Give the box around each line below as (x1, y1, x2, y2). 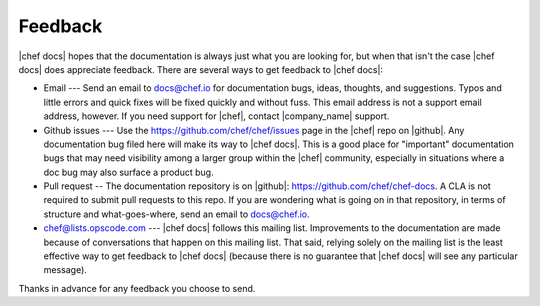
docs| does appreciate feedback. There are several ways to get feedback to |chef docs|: (18, 63, 384, 75)
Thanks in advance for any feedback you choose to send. (18, 282, 256, 294)
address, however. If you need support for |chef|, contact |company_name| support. (43, 110, 390, 122)
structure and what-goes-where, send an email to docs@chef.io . (43, 208, 310, 220)
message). (43, 264, 87, 276)
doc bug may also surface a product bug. (43, 166, 214, 178)
